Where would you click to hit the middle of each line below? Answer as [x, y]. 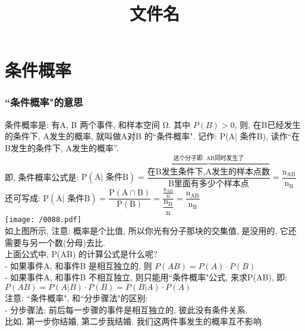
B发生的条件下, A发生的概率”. [62, 147]
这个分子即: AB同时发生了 [208, 159]
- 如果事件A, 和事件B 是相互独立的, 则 [78, 265]
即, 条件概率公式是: [42, 177]
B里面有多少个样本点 [208, 184]
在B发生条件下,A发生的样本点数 [209, 172]
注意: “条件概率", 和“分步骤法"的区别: [76, 298]
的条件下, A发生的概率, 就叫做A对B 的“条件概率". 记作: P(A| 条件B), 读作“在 [152, 136]
